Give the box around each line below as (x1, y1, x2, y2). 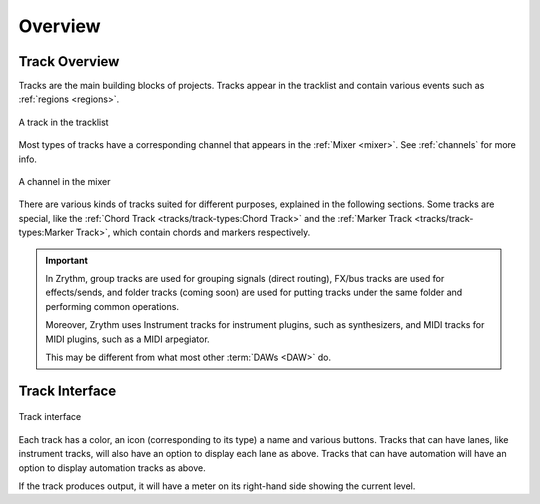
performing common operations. (45, 300, 180, 312)
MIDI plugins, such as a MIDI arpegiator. (45, 333, 210, 345)
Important (45, 254, 89, 266)
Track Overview (18, 53, 120, 70)
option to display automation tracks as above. (18, 461, 207, 474)
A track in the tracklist (18, 116, 109, 128)
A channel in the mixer (18, 176, 111, 188)
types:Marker (18, 226, 74, 239)
